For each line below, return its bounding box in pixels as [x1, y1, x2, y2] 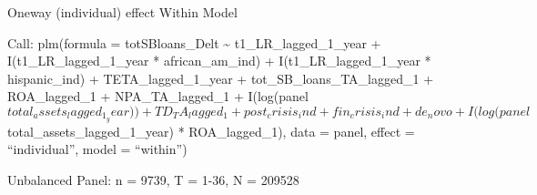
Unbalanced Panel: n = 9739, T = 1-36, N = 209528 [7, 170, 299, 190]
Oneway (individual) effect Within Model [7, 3, 238, 21]
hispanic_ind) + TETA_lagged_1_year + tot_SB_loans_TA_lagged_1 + [7, 68, 434, 87]
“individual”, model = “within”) [7, 139, 187, 159]
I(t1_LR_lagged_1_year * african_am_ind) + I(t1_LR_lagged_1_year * [7, 51, 431, 70]
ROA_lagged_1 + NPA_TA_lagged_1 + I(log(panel [7, 87, 309, 106]
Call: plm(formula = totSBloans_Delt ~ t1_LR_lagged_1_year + [7, 33, 381, 52]
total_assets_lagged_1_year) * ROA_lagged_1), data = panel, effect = [7, 121, 415, 140]
